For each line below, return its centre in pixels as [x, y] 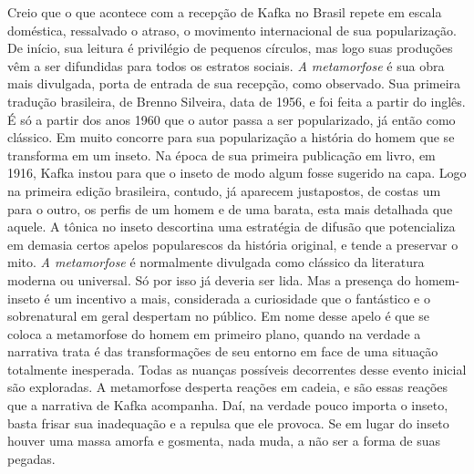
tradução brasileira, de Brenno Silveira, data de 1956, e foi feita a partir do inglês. [237, 101]
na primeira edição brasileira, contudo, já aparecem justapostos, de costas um [224, 190]
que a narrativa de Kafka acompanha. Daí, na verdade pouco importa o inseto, [228, 405]
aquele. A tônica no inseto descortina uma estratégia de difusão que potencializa [232, 227]
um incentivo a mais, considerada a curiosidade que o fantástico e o [242, 298]
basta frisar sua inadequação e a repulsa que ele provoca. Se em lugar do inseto [228, 422]
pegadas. [31, 458]
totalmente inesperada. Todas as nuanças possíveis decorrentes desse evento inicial [237, 369]
